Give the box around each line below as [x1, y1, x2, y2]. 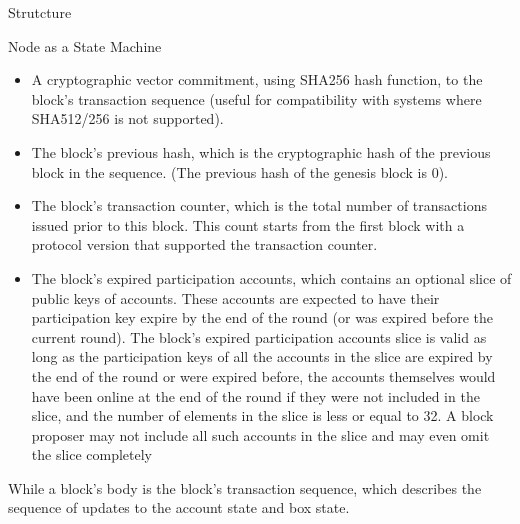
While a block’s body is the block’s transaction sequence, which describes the [8, 477, 482, 498]
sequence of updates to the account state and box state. [8, 497, 350, 518]
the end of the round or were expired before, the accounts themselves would [31, 365, 496, 386]
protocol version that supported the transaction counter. [31, 234, 378, 255]
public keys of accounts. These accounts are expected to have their [31, 287, 440, 308]
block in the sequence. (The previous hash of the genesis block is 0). [31, 161, 448, 182]
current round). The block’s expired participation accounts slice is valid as [31, 326, 487, 347]
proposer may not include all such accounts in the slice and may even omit [31, 424, 490, 445]
